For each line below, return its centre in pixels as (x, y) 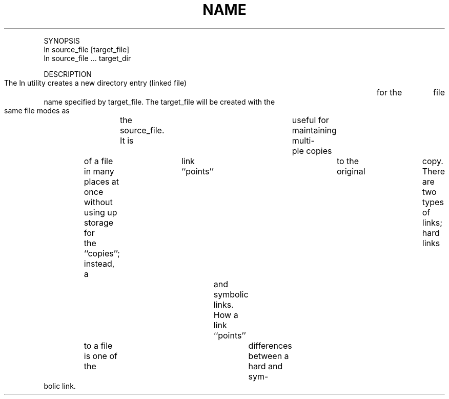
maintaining (314, 130)
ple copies (312, 151)
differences (270, 345)
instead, (99, 263)
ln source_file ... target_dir (87, 58)
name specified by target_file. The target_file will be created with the (159, 102)
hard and (266, 366)
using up (100, 212)
